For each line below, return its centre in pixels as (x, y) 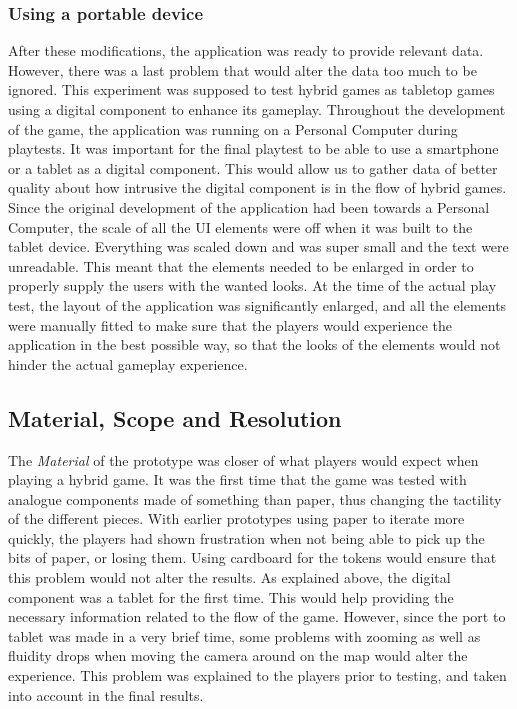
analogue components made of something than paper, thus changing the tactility (255, 498)
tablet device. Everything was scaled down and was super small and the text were (258, 246)
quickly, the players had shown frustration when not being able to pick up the (246, 537)
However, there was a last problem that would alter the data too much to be (242, 69)
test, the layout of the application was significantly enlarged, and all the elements (257, 304)
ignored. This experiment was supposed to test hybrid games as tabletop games (251, 89)
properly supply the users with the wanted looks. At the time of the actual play (252, 285)
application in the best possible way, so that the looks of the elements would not (254, 344)
